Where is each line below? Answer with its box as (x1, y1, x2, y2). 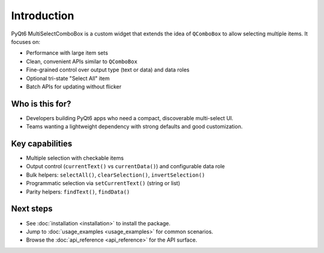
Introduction (11, 9, 74, 22)
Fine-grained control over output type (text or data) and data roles (26, 66, 190, 73)
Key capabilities (11, 139, 73, 148)
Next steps (11, 204, 53, 214)
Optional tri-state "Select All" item (26, 75, 110, 82)
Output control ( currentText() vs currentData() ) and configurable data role (26, 163, 225, 170)
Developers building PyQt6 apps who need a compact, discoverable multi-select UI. (26, 114, 233, 121)
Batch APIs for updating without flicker (26, 83, 122, 90)
